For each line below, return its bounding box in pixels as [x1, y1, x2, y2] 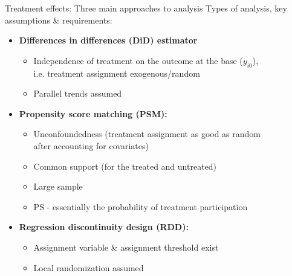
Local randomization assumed [33, 261, 144, 274]
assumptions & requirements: [5, 13, 112, 26]
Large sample [33, 180, 83, 193]
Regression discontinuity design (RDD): [19, 220, 189, 233]
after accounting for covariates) [33, 139, 149, 152]
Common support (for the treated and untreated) [33, 159, 217, 172]
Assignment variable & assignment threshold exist [33, 240, 219, 253]
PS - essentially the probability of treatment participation [33, 200, 248, 213]
